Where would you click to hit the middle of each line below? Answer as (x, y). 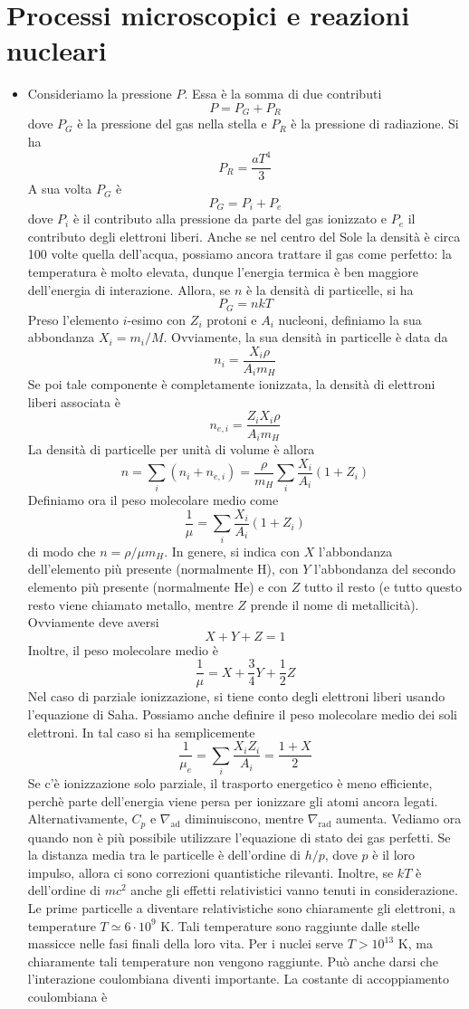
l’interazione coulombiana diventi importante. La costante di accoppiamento (238, 979)
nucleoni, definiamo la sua (350, 319)
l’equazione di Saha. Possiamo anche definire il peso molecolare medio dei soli (243, 714)
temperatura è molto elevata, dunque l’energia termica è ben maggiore (223, 271)
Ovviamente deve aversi (93, 622)
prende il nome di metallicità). (335, 604)
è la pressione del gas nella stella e (172, 124)
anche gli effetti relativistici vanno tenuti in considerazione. (294, 890)
